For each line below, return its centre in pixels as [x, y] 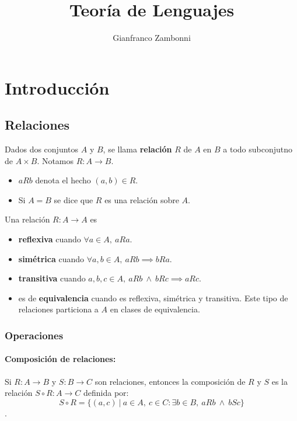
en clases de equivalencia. [155, 309]
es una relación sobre [142, 199]
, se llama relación [137, 149]
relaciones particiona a [58, 309]
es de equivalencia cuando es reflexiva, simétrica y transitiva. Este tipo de [153, 298]
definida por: [106, 393]
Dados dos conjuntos [42, 149]
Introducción [57, 87]
